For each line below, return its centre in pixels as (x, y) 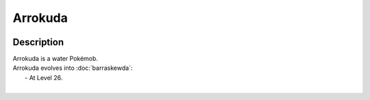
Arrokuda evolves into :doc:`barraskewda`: (73, 68)
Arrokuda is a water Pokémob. (56, 59)
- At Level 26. (44, 77)
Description (38, 42)
